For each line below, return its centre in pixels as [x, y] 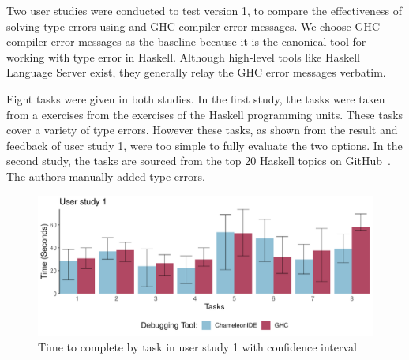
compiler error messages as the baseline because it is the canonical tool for [186, 41]
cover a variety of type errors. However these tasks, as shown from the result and [202, 130]
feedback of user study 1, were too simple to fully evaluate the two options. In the [204, 145]
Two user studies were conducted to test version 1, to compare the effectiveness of [204, 10]
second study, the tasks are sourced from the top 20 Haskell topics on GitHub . [199, 161]
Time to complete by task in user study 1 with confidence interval [197, 347]
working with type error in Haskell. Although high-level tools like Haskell [184, 56]
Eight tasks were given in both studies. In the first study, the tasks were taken [196, 98]
